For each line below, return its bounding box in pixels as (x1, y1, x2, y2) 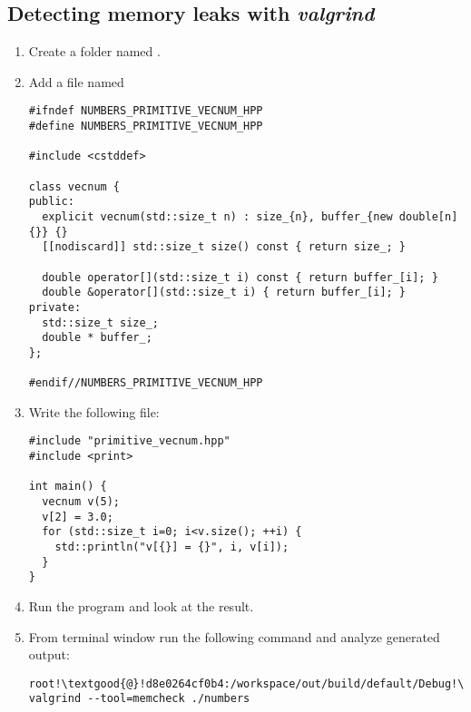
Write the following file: (28, 402, 160, 421)
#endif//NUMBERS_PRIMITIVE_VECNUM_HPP (28, 376, 263, 390)
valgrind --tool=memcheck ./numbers (28, 692, 250, 706)
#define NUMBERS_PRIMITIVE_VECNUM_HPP (28, 120, 263, 133)
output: (28, 645, 70, 664)
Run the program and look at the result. (28, 597, 254, 616)
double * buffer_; (42, 331, 152, 345)
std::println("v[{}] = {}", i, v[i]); (54, 541, 289, 554)
